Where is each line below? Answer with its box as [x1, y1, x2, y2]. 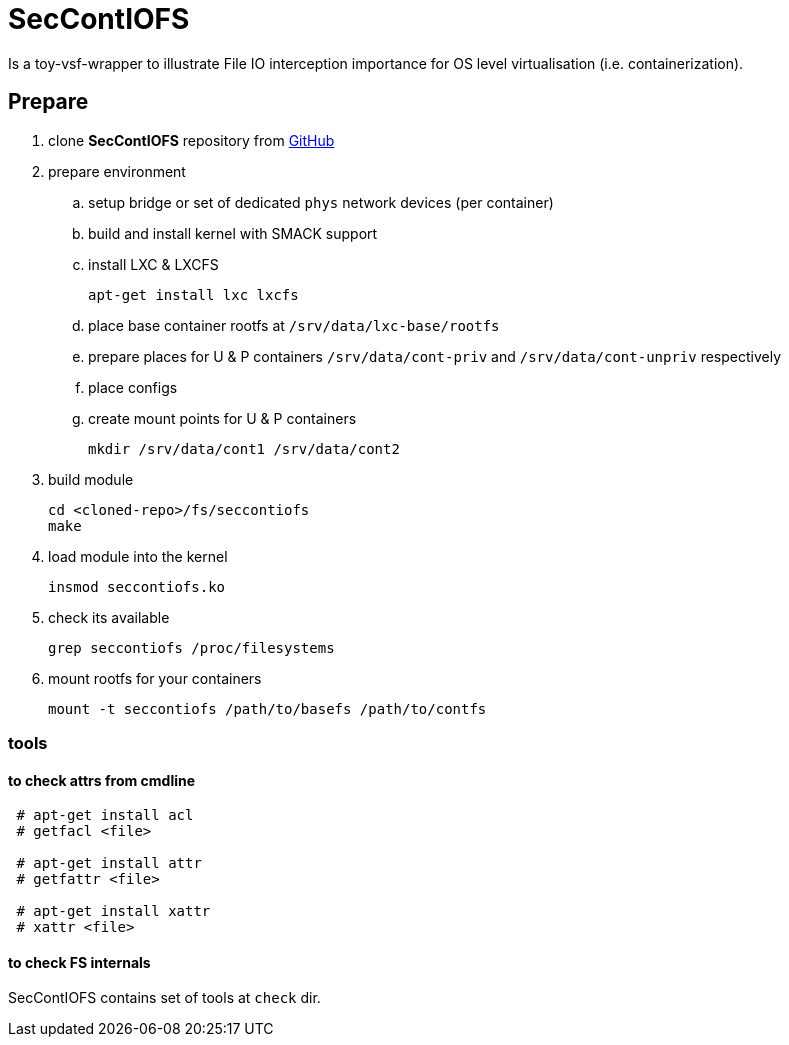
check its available [48, 608, 170, 626]
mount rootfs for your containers [48, 669, 262, 687]
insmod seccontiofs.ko [48, 578, 226, 595]
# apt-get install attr [16, 855, 202, 872]
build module [48, 470, 134, 488]
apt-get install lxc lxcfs [88, 286, 299, 303]
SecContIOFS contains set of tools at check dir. [8, 989, 321, 1007]
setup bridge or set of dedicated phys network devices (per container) [88, 193, 554, 211]
